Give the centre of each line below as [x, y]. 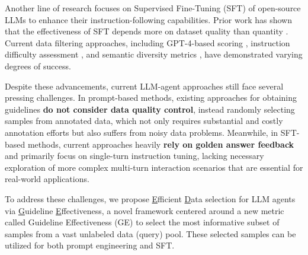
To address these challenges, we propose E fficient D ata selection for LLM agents [150, 198]
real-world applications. [47, 179]
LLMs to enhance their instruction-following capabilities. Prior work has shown [148, 19]
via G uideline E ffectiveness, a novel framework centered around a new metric [145, 210]
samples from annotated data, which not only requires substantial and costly [144, 121]
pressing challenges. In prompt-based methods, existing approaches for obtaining [151, 98]
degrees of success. [38, 66]
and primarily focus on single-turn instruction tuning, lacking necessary [134, 156]
